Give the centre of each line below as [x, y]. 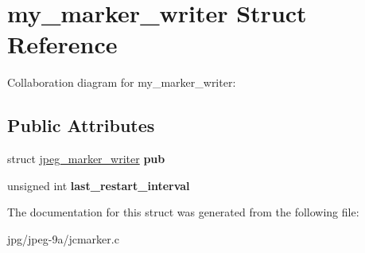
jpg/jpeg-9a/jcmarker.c [63, 238]
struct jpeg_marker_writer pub [86, 159]
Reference [62, 44]
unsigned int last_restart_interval [99, 185]
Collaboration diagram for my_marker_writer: [122, 82]
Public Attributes [81, 125]
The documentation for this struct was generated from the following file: [183, 212]
